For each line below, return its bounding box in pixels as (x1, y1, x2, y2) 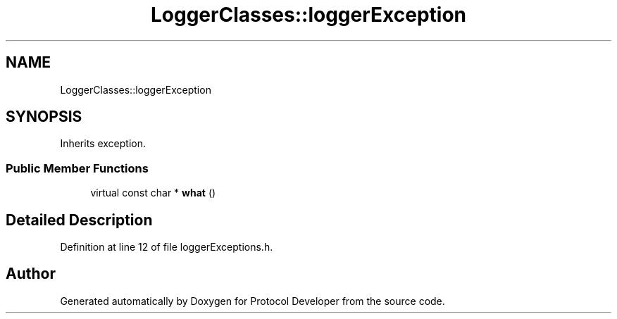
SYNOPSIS (6, 108, 82, 126)
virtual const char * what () (90, 187, 216, 199)
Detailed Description (6, 211, 153, 229)
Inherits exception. (60, 137, 147, 150)
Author (6, 265, 56, 283)
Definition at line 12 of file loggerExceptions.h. (60, 241, 273, 254)
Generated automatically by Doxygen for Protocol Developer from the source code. (60, 294, 445, 307)
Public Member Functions (6, 161, 149, 175)
